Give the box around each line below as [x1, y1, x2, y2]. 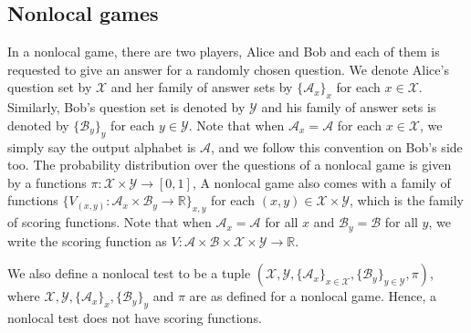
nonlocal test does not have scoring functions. [7, 308, 262, 327]
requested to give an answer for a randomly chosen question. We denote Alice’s [7, 59, 449, 78]
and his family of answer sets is [261, 98, 436, 117]
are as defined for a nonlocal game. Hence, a [189, 286, 437, 306]
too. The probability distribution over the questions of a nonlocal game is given [7, 155, 452, 174]
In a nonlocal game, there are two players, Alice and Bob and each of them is [7, 42, 440, 61]
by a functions [7, 172, 87, 192]
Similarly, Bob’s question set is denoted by [7, 98, 246, 117]
